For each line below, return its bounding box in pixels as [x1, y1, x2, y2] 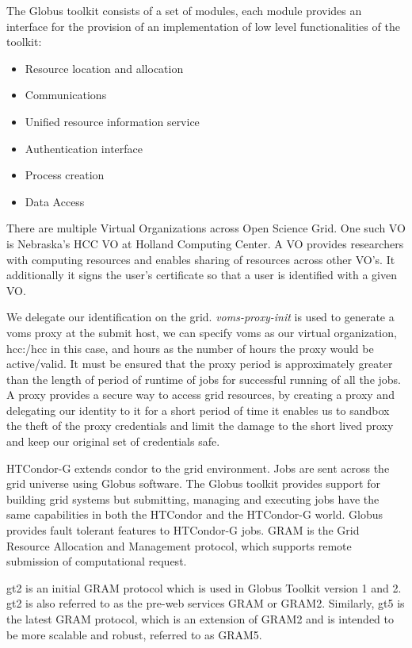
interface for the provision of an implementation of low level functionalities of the [6, 17, 400, 34]
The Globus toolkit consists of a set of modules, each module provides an [6, 2, 362, 18]
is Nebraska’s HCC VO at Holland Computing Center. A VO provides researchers [6, 235, 404, 251]
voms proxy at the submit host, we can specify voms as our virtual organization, [6, 324, 397, 340]
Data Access [25, 193, 85, 209]
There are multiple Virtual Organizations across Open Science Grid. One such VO [6, 220, 406, 236]
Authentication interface [25, 140, 143, 156]
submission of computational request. [6, 553, 187, 569]
